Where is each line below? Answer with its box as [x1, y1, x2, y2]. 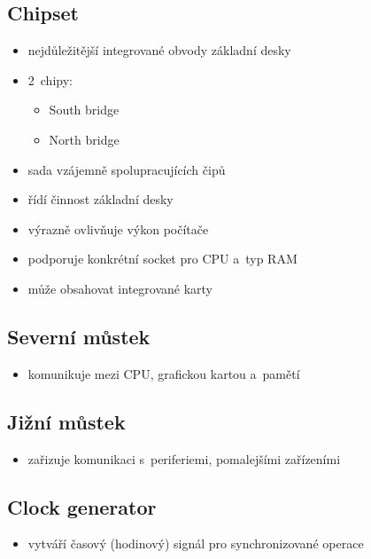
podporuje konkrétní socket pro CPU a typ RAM [27, 249, 298, 268]
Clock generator [7, 492, 157, 520]
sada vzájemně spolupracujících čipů [27, 160, 226, 178]
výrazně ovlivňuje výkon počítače [27, 219, 209, 238]
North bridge [49, 130, 120, 148]
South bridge [49, 100, 120, 119]
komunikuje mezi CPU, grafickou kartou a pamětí [27, 364, 300, 382]
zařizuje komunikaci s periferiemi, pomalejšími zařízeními [27, 449, 341, 468]
